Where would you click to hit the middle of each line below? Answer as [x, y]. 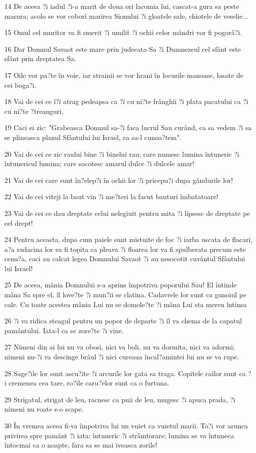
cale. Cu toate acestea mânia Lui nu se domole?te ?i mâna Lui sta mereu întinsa [126, 304]
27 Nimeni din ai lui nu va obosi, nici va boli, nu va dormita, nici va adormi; [120, 347]
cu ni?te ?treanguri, [34, 111]
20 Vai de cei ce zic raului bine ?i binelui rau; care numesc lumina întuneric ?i [122, 154]
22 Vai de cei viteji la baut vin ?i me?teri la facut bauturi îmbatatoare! [112, 196]
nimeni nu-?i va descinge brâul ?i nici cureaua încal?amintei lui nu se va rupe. [122, 357]
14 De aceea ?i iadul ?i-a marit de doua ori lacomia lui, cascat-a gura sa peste [122, 6]
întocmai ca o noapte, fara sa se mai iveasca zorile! [81, 445]
